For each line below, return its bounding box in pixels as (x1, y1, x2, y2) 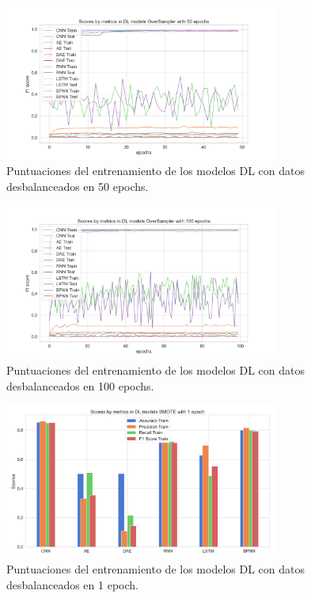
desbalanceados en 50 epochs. (6, 177, 149, 194)
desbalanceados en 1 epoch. (6, 577, 138, 593)
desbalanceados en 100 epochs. (6, 377, 154, 394)
